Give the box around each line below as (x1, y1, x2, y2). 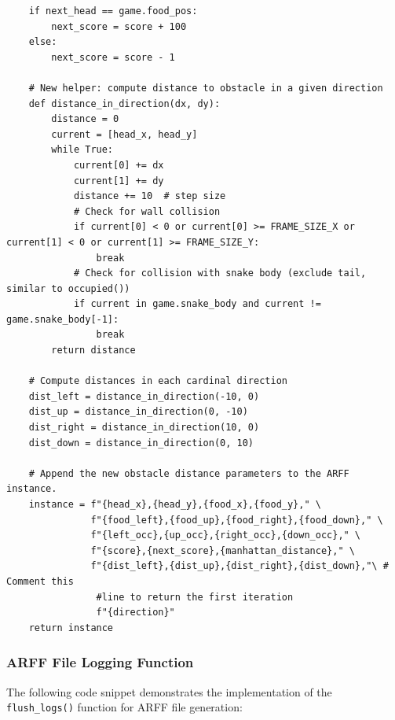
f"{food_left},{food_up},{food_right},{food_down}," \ (90, 514, 383, 526)
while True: (51, 144, 114, 156)
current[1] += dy (73, 175, 164, 186)
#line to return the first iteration (96, 591, 294, 603)
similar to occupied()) (6, 282, 130, 294)
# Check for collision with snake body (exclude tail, (73, 268, 367, 279)
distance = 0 (51, 113, 119, 125)
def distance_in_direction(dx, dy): (28, 98, 221, 109)
